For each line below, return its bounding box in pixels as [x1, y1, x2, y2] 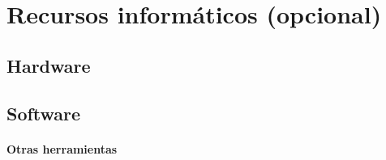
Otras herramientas [6, 140, 118, 157]
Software [6, 100, 81, 125]
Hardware [6, 53, 91, 78]
